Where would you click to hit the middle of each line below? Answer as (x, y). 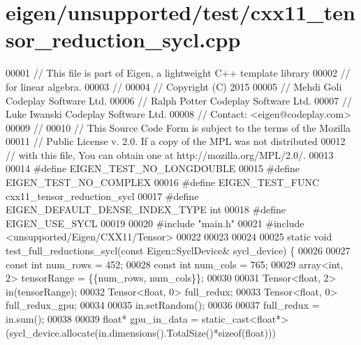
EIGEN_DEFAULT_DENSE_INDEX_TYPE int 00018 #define (146, 209)
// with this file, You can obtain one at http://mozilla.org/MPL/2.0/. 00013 (170, 154)
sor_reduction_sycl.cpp (123, 39)
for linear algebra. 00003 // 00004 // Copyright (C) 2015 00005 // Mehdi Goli (174, 86)
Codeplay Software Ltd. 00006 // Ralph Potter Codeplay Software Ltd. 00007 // (179, 100)
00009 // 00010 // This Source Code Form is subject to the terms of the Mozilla (178, 127)
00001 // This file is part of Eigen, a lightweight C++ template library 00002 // (178, 73)
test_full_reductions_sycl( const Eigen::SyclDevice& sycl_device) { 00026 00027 (178, 251)
